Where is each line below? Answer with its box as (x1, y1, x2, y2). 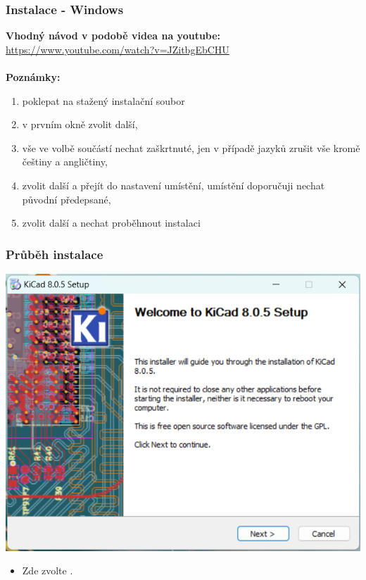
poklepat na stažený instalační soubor (22, 93, 185, 108)
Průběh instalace (6, 245, 103, 263)
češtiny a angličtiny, (22, 154, 108, 169)
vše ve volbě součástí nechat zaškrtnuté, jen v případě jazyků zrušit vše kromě (22, 140, 360, 155)
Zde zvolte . (22, 563, 73, 578)
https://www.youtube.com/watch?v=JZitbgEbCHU (6, 42, 229, 56)
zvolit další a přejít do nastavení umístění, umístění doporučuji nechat (22, 177, 325, 192)
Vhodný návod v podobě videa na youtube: (6, 28, 221, 43)
